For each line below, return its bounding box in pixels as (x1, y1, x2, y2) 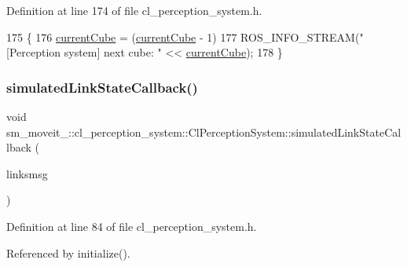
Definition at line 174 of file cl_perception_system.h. (6, 2, 262, 18)
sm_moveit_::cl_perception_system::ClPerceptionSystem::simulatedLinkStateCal (6, 123, 401, 140)
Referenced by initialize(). (6, 244, 130, 261)
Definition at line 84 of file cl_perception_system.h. (6, 218, 257, 234)
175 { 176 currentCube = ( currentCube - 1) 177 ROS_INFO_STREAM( (6, 28, 360, 45)
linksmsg (6, 165, 48, 181)
